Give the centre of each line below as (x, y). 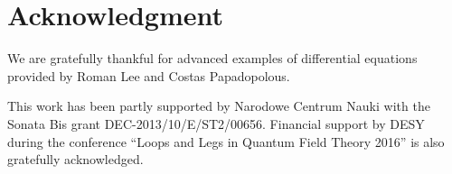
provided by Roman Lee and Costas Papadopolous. (149, 75)
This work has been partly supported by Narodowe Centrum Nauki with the (219, 106)
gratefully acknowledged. (75, 159)
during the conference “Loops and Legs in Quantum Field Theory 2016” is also (226, 141)
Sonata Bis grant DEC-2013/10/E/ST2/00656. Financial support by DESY (216, 123)
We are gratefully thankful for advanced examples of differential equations (212, 58)
